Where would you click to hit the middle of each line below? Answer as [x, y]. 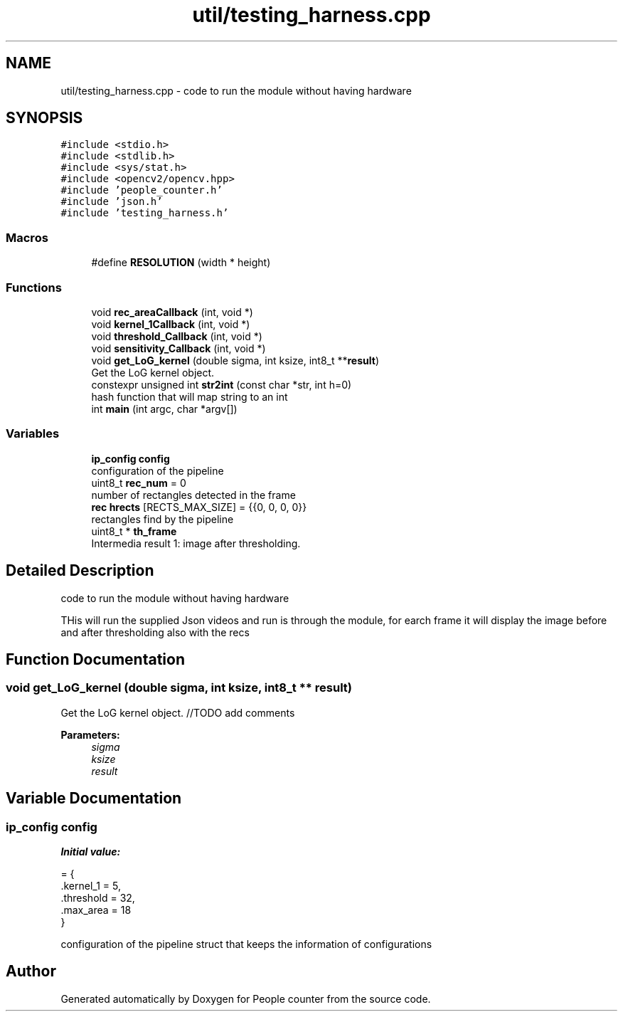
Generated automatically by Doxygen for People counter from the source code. [246, 998]
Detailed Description [80, 571]
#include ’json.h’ [112, 202]
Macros [27, 237]
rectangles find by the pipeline [163, 519]
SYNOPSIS [44, 118]
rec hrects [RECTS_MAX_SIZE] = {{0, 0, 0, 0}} [199, 507]
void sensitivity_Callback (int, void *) [179, 348]
